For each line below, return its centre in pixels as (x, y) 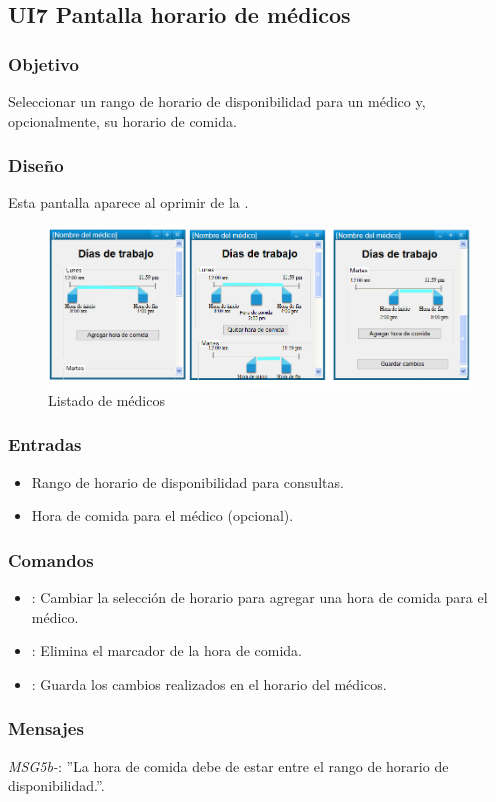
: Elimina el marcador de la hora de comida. (166, 650)
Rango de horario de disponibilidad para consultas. (187, 481)
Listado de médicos (106, 399)
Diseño (36, 165)
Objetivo (43, 63)
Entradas (45, 444)
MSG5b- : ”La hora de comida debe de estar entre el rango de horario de (228, 765)
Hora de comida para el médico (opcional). (162, 515)
